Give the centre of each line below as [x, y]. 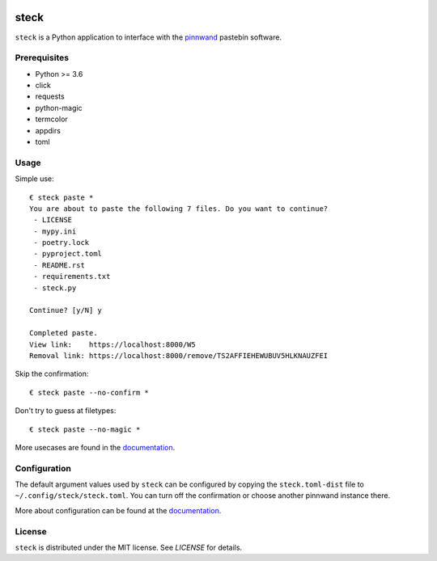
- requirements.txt [72, 276]
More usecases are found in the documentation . [95, 447]
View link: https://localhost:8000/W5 [112, 344]
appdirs [48, 130]
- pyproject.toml [68, 254]
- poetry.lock [62, 243]
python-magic [59, 108]
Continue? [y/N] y [66, 310]
